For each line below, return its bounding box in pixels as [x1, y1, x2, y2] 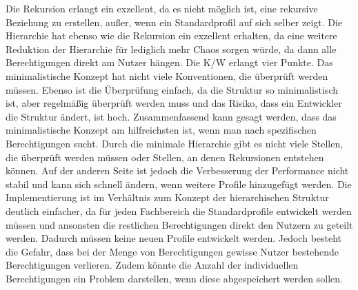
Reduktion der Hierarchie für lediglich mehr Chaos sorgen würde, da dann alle [6, 41, 337, 56]
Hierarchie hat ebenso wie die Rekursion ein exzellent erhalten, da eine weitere [6, 28, 337, 43]
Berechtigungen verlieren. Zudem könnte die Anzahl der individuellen [6, 258, 299, 272]
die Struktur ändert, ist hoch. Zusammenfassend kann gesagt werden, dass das [6, 109, 337, 123]
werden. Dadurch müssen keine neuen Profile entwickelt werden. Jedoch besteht [6, 231, 342, 245]
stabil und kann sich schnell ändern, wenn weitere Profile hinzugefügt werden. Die [6, 176, 352, 191]
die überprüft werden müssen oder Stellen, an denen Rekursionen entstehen [6, 149, 324, 164]
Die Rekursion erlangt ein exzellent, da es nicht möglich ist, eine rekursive [6, 1, 318, 15]
